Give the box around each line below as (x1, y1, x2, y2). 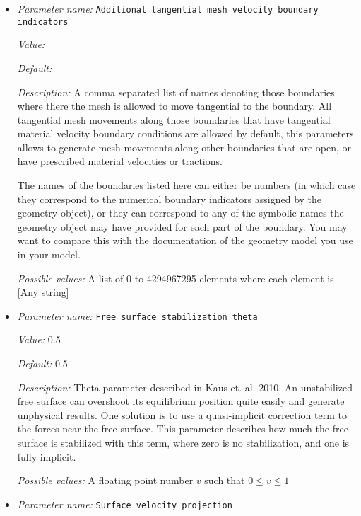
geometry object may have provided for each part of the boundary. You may (17, 219, 348, 234)
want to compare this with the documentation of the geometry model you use (17, 233, 353, 248)
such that (204, 473, 245, 488)
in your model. (17, 247, 81, 262)
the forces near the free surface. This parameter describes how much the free (17, 421, 348, 436)
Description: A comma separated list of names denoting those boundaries (17, 84, 335, 99)
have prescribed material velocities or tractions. (17, 154, 223, 168)
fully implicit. (17, 449, 76, 464)
